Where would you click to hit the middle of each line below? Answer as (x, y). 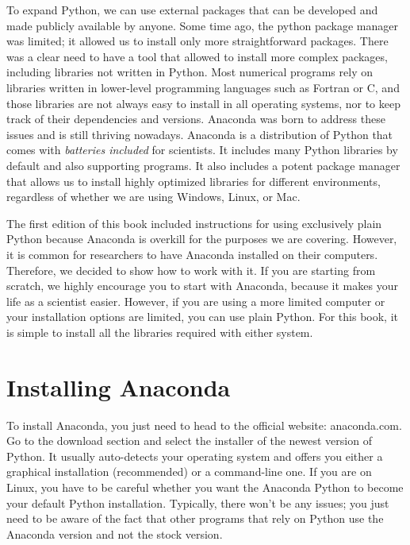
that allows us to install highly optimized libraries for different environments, (194, 181)
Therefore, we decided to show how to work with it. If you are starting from (191, 270)
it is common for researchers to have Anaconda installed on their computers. (192, 254)
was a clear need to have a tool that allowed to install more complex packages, (197, 56)
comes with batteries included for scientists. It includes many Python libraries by (202, 150)
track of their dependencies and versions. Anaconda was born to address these (196, 119)
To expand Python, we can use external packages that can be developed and (192, 10)
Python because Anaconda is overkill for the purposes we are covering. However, (202, 239)
